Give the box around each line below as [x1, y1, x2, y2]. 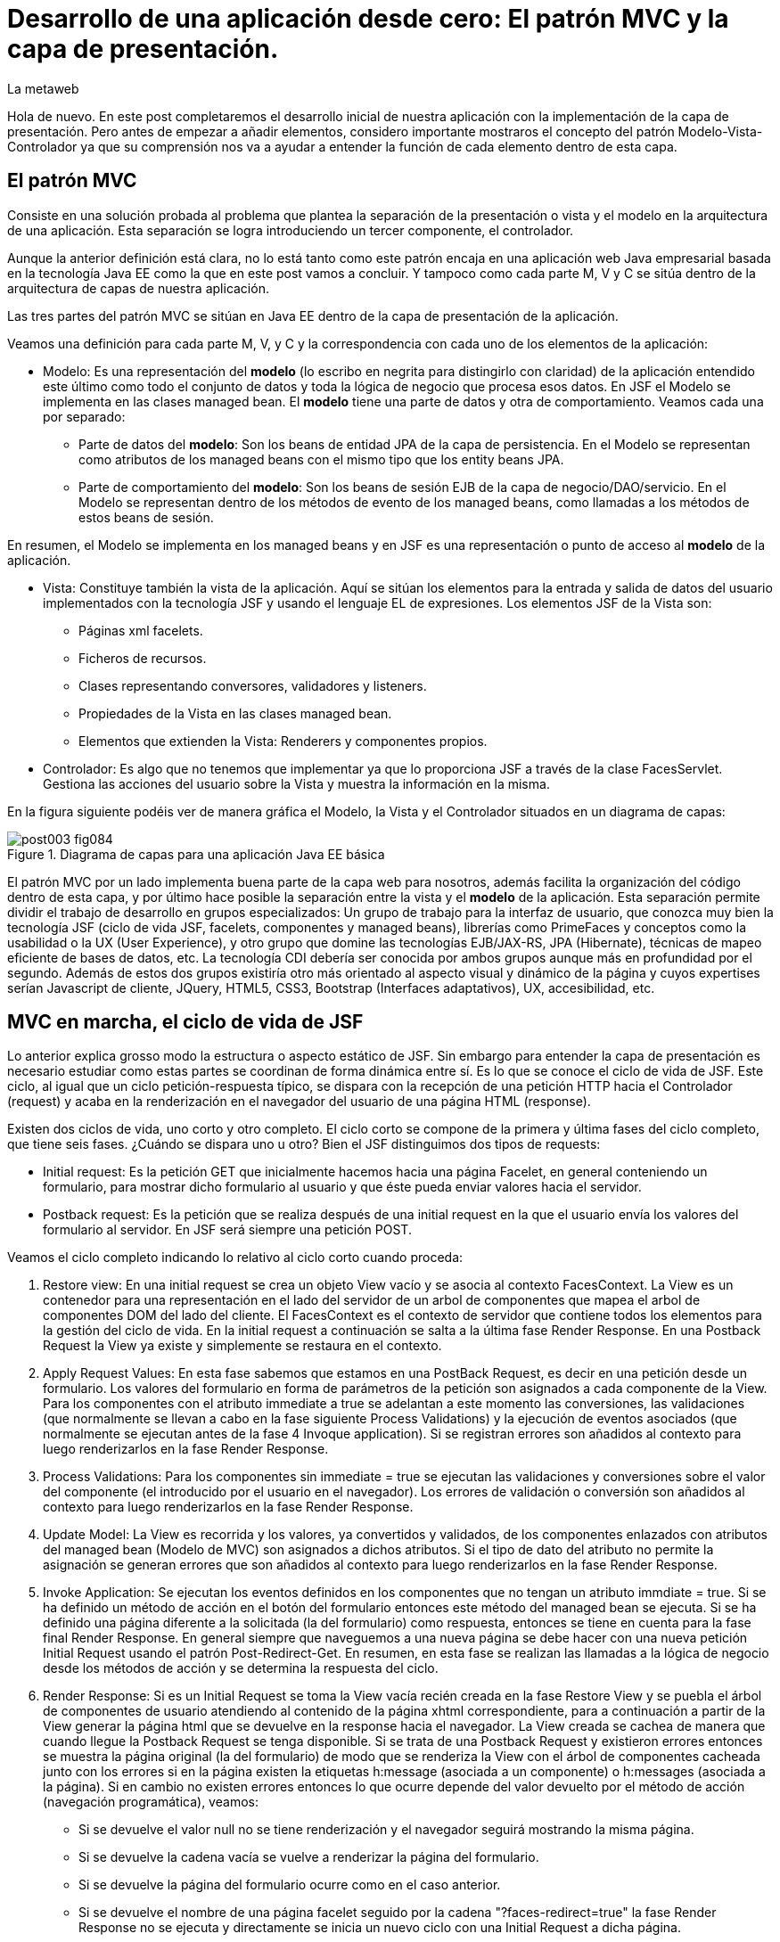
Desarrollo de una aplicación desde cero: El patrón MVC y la [7, 4, 729, 34]
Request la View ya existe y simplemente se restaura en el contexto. [43, 1338, 442, 1354]
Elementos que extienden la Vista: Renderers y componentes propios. [78, 733, 488, 749]
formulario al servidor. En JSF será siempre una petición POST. [43, 1222, 412, 1238]
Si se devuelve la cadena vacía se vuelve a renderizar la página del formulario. [78, 1849, 539, 1865]
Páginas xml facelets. [78, 622, 203, 638]
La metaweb [7, 80, 79, 96]
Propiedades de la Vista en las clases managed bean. [78, 705, 392, 721]
